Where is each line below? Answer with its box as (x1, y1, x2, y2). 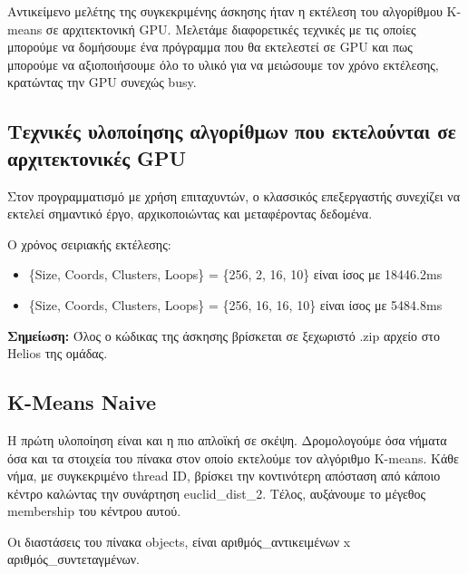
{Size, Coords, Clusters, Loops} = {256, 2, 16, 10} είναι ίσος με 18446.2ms (28, 265, 443, 284)
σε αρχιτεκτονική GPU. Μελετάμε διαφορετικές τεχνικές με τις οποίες (45, 19, 416, 38)
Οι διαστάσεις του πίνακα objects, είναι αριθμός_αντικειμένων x (7, 531, 351, 550)
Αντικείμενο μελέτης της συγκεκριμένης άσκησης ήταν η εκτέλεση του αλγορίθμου (7, 2, 443, 20)
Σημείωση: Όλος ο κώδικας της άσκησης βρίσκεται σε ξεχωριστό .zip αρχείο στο (7, 326, 440, 345)
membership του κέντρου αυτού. (7, 501, 181, 520)
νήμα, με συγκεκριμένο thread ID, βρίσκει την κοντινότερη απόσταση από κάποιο (7, 466, 441, 485)
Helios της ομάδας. (7, 344, 108, 363)
